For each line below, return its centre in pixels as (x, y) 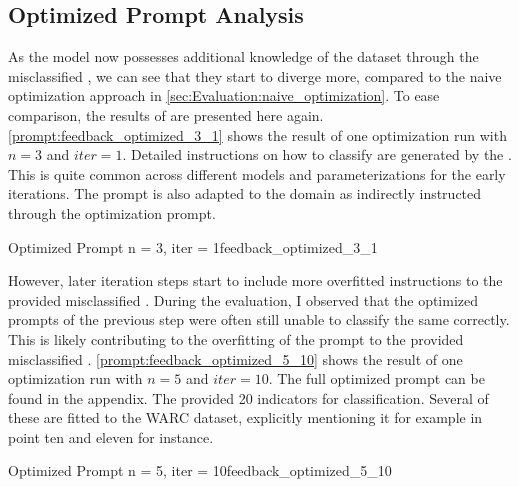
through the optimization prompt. (112, 212)
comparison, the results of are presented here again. (166, 114)
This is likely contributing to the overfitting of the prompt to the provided (236, 338)
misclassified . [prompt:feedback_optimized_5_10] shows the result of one (235, 358)
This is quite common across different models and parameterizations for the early (257, 173)
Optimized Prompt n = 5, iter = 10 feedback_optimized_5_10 (200, 470)
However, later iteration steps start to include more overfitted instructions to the (255, 280)
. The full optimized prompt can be (376, 378)
